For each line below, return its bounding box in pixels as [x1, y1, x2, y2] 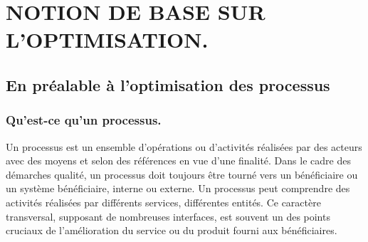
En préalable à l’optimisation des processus [6, 73, 330, 95]
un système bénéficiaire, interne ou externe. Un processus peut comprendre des [6, 181, 350, 196]
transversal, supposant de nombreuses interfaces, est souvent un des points [6, 209, 330, 223]
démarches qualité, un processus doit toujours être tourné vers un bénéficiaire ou [6, 167, 358, 181]
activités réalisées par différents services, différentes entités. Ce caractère [6, 194, 321, 209]
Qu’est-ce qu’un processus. [6, 111, 162, 129]
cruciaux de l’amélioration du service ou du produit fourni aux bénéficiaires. [6, 223, 337, 238]
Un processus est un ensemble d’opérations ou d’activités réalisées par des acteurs [6, 139, 362, 154]
